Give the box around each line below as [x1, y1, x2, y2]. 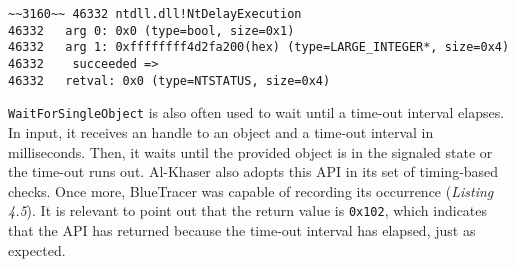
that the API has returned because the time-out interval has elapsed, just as [8, 219, 476, 240]
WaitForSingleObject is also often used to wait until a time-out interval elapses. [8, 102, 505, 123]
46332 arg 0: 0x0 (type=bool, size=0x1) [8, 23, 295, 38]
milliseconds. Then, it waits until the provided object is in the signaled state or [8, 141, 493, 162]
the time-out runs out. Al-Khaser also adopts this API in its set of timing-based [8, 161, 499, 182]
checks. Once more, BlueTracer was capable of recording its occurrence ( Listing [8, 180, 494, 201]
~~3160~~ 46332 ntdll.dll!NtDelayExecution [8, 7, 302, 21]
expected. [8, 239, 66, 260]
